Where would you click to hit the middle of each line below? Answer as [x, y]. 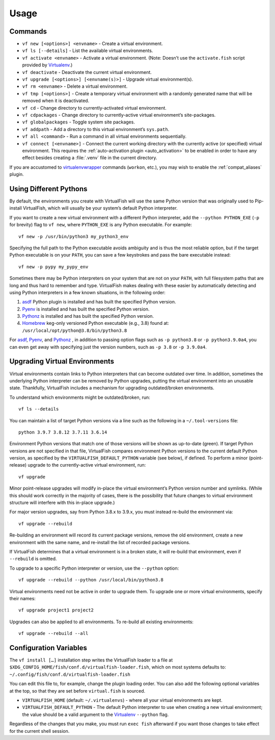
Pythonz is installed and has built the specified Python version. [88, 316]
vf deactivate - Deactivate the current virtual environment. [87, 72]
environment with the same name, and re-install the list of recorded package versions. [100, 542]
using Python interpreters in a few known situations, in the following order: [87, 292]
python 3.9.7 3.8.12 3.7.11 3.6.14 [63, 432]
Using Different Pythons [48, 189]
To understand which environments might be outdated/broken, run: [80, 397]
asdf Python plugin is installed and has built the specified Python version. [99, 302]
